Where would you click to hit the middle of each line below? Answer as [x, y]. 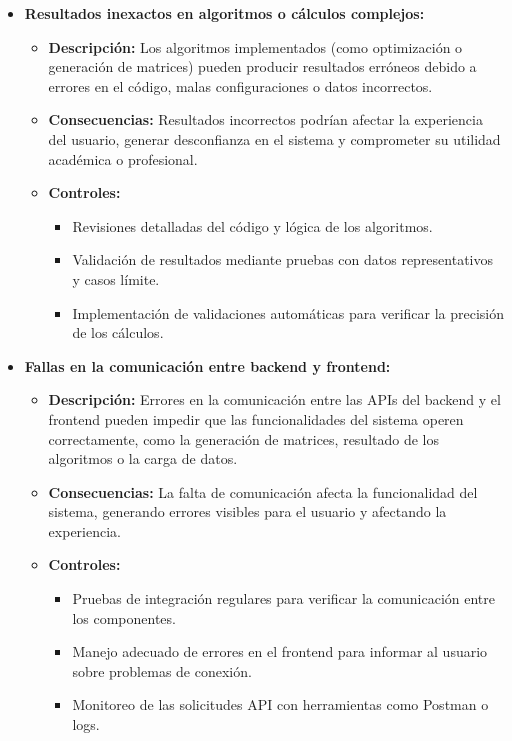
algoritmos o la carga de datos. [143, 458]
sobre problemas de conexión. [162, 670]
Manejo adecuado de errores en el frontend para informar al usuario [280, 651]
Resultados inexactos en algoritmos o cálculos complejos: [224, 13]
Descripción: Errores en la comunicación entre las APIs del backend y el [274, 399]
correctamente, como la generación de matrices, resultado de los [244, 438]
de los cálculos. [118, 332]
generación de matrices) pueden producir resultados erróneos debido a [262, 66]
